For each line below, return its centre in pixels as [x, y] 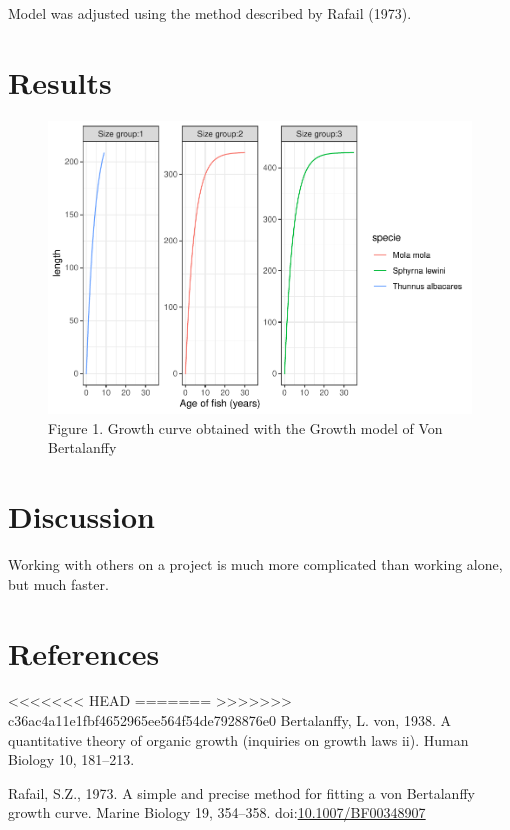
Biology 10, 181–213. [71, 759]
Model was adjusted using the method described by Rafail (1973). [210, 13]
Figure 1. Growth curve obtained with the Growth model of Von [245, 427]
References [84, 652]
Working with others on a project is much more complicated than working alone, [255, 564]
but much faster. [58, 583]
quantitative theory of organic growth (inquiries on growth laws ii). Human [238, 739]
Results [60, 81]
